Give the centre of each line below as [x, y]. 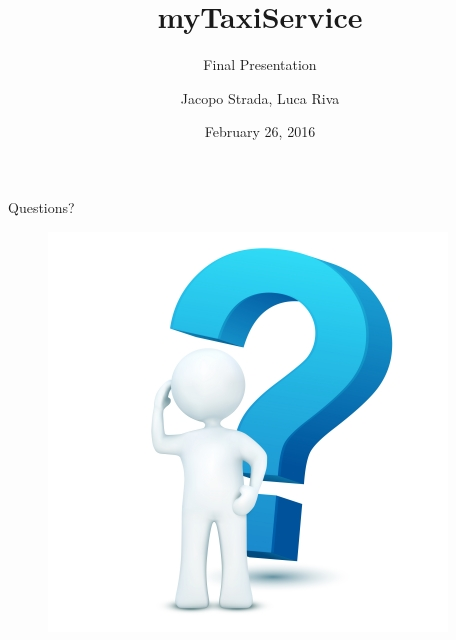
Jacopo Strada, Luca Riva [260, 97]
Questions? [41, 206]
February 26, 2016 [260, 131]
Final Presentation [260, 64]
